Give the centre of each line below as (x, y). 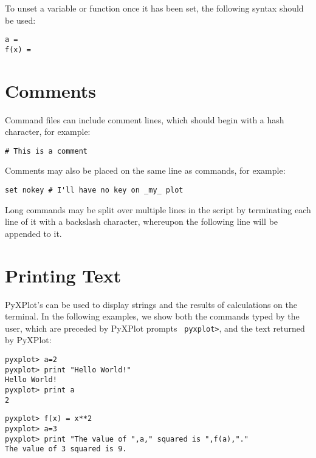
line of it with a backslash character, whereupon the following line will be (142, 221)
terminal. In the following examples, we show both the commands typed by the (152, 316)
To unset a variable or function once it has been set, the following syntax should (154, 8)
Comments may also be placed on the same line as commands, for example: (145, 170)
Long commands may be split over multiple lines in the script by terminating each (158, 209)
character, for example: (48, 132)
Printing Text (63, 275)
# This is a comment (46, 151)
